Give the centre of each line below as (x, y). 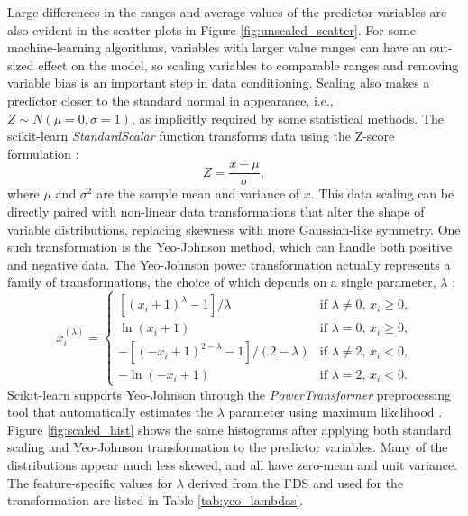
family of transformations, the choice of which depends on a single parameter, (222, 282)
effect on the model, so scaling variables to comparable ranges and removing (248, 64)
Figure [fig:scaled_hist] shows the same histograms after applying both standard (229, 429)
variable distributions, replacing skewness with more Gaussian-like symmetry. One (234, 229)
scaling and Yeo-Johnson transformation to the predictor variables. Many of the (228, 447)
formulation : (43, 153)
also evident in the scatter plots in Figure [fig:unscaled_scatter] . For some (211, 29)
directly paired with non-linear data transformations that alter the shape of (216, 211)
